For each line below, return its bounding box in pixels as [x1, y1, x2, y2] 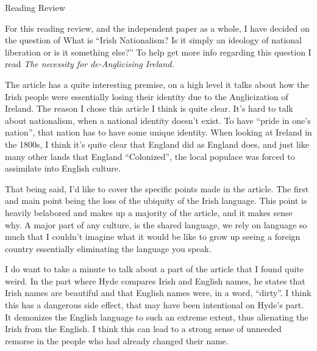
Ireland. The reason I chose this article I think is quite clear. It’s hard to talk [5, 102, 293, 115]
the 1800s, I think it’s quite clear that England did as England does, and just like [5, 137, 310, 150]
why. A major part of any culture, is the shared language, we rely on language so [5, 218, 307, 231]
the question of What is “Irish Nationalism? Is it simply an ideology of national [5, 34, 302, 46]
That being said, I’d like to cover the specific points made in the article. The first [5, 182, 309, 195]
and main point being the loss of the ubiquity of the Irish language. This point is [5, 194, 307, 207]
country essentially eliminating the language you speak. [5, 242, 212, 255]
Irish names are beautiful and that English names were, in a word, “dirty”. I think [5, 286, 312, 299]
